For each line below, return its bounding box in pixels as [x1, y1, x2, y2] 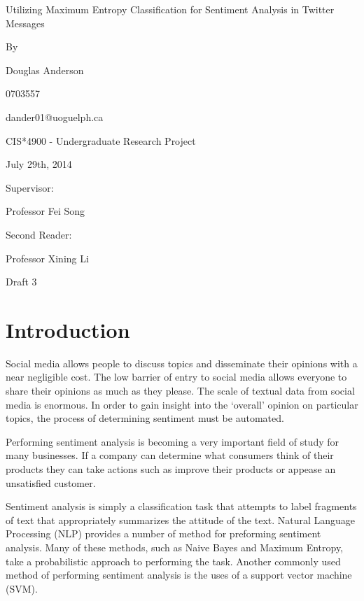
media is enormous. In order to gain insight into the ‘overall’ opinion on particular [6, 397, 358, 411]
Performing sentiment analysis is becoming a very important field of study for [6, 434, 339, 448]
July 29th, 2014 [6, 157, 72, 171]
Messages [6, 15, 45, 30]
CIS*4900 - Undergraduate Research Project [6, 133, 196, 148]
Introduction [6, 315, 130, 344]
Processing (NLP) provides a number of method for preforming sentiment [6, 526, 321, 541]
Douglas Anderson [6, 62, 84, 77]
